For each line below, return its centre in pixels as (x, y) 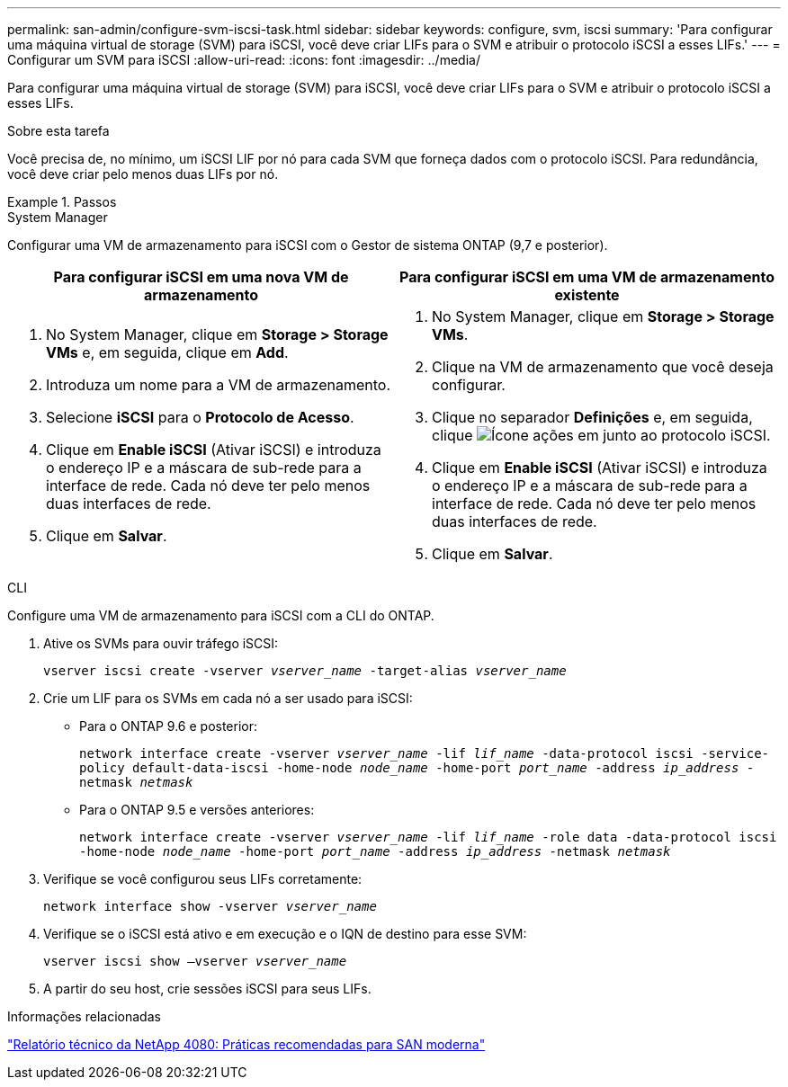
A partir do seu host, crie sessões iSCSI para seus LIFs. (207, 989)
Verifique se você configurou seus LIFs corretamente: (203, 879)
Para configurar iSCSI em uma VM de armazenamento (587, 277)
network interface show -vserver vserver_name (210, 906)
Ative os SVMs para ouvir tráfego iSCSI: (161, 643)
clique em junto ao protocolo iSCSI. (601, 435)
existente (587, 295)
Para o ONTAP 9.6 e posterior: (169, 726)
